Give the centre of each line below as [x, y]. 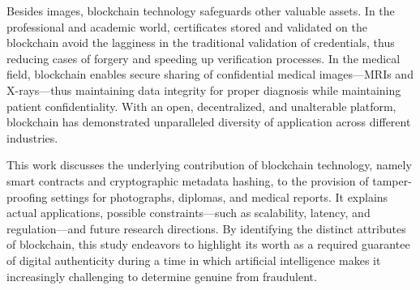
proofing [27, 196]
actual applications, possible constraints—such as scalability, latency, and [189, 213]
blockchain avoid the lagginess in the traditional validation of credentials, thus [201, 43]
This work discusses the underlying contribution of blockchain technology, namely [209, 165]
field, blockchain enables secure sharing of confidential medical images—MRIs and [210, 74]
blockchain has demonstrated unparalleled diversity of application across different [209, 122]
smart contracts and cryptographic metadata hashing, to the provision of [188, 180]
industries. [32, 137]
